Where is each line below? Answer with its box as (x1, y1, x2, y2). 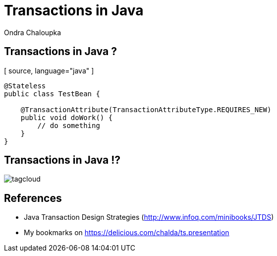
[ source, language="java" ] (4, 66, 94, 75)
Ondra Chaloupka (4, 28, 61, 37)
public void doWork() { (20, 113, 113, 122)
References (4, 192, 62, 204)
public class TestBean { (4, 89, 100, 98)
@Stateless (4, 81, 46, 90)
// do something (37, 121, 100, 129)
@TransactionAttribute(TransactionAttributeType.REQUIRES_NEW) (20, 105, 272, 114)
